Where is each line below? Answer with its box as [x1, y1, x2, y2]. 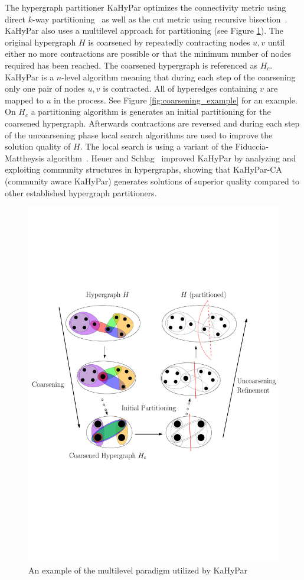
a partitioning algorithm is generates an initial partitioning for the [31, 105, 271, 118]
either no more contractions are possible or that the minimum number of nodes [5, 47, 292, 60]
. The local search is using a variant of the [80, 140, 233, 153]
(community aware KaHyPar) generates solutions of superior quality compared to [5, 174, 299, 187]
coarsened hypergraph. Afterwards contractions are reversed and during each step [5, 116, 300, 129]
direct [5, 12, 26, 25]
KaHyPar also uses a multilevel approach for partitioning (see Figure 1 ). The [5, 24, 283, 37]
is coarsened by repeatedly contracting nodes [88, 35, 250, 48]
